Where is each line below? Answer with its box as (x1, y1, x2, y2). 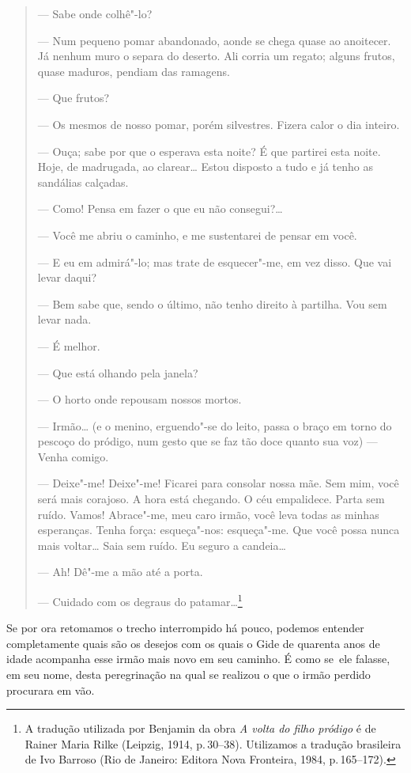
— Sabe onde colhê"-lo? (37, 6, 153, 21)
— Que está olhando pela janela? (37, 364, 198, 381)
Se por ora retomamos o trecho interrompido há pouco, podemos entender (6, 620, 364, 636)
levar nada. (37, 311, 92, 328)
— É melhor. (37, 337, 100, 354)
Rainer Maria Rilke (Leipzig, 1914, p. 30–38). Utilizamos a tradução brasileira (25, 735, 402, 752)
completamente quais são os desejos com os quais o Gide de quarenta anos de (6, 635, 380, 651)
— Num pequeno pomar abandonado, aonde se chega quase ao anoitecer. (37, 32, 391, 48)
